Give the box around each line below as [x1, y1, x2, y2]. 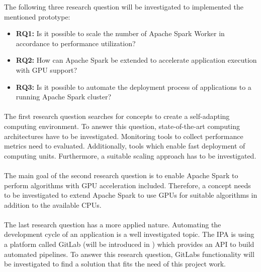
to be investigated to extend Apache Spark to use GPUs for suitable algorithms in [4, 190, 257, 200]
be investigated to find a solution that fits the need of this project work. [4, 258, 226, 269]
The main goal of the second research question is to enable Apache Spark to [4, 170, 238, 180]
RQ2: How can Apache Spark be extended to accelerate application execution [16, 55, 257, 65]
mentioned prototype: [4, 11, 70, 22]
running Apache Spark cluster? [16, 91, 112, 102]
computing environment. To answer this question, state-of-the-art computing [4, 120, 240, 131]
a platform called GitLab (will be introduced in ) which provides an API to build [4, 239, 254, 249]
